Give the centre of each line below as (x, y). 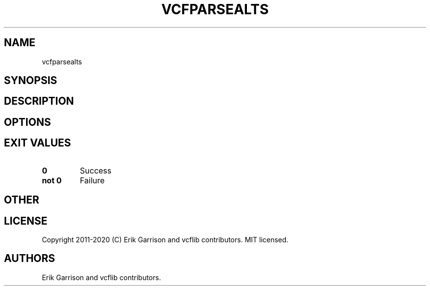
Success (96, 170)
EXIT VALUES (38, 143)
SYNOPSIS (31, 81)
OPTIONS (27, 122)
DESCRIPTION (39, 101)
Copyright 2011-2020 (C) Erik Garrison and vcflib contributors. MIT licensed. (165, 239)
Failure (92, 180)
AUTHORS (30, 259)
